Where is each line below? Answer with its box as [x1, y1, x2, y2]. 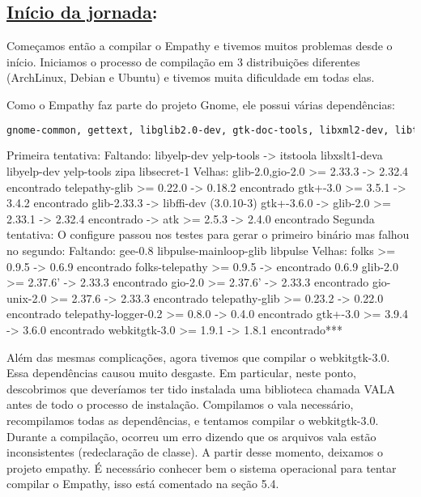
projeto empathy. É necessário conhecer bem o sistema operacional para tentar [6, 459, 397, 476]
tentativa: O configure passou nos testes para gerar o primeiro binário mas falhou [6, 226, 410, 243]
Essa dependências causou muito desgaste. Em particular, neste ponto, [6, 364, 356, 381]
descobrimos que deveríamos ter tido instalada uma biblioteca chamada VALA [6, 380, 396, 397]
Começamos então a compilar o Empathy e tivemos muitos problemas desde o [6, 37, 393, 54]
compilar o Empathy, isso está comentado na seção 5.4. [6, 475, 279, 492]
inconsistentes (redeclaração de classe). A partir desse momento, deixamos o [6, 444, 384, 461]
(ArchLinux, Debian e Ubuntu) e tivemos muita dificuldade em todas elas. [6, 69, 375, 86]
